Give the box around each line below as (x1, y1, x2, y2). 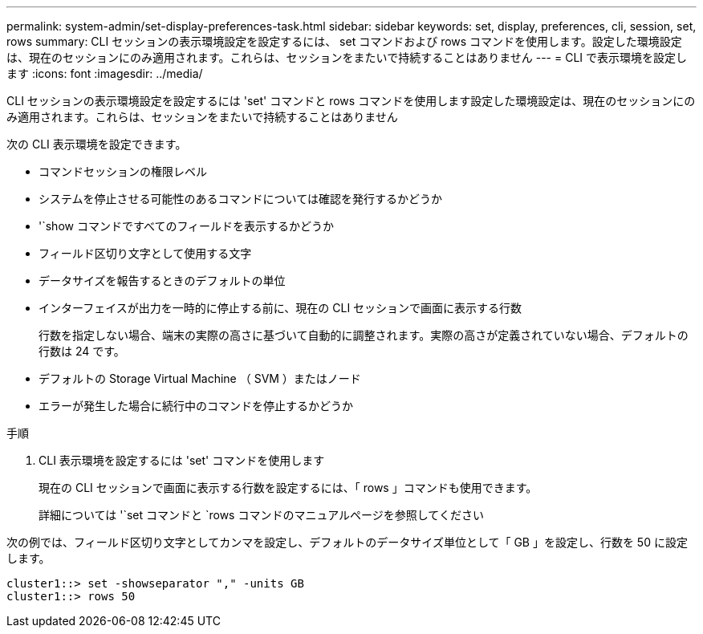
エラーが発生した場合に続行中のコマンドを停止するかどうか (39, 399, 353, 413)
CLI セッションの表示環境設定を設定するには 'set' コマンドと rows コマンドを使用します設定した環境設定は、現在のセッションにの (6, 94, 696, 108)
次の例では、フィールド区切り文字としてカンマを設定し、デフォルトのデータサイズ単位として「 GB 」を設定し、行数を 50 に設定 (6, 535, 688, 549)
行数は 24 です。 (39, 344, 125, 358)
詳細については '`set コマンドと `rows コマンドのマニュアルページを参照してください (39, 508, 484, 522)
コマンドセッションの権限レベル (39, 165, 207, 178)
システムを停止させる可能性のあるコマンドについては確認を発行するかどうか (39, 192, 442, 205)
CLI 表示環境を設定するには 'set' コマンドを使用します (39, 453, 325, 467)
